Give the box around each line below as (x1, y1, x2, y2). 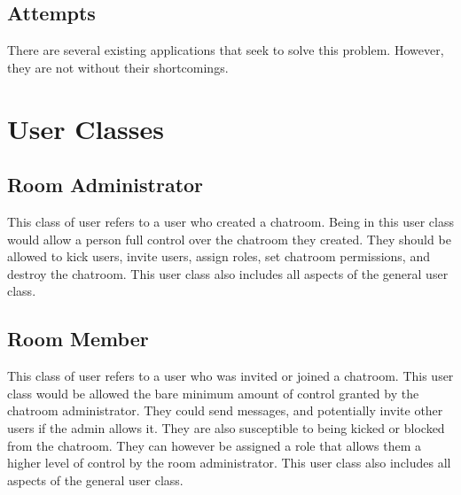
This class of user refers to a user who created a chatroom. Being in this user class (7, 212, 454, 230)
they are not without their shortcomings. (7, 58, 229, 76)
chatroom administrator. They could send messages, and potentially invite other (7, 401, 443, 420)
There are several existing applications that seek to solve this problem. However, (7, 41, 444, 59)
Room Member (7, 325, 149, 352)
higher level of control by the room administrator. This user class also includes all (7, 453, 451, 472)
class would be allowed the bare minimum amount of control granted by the (7, 383, 419, 402)
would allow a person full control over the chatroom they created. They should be (7, 229, 451, 248)
